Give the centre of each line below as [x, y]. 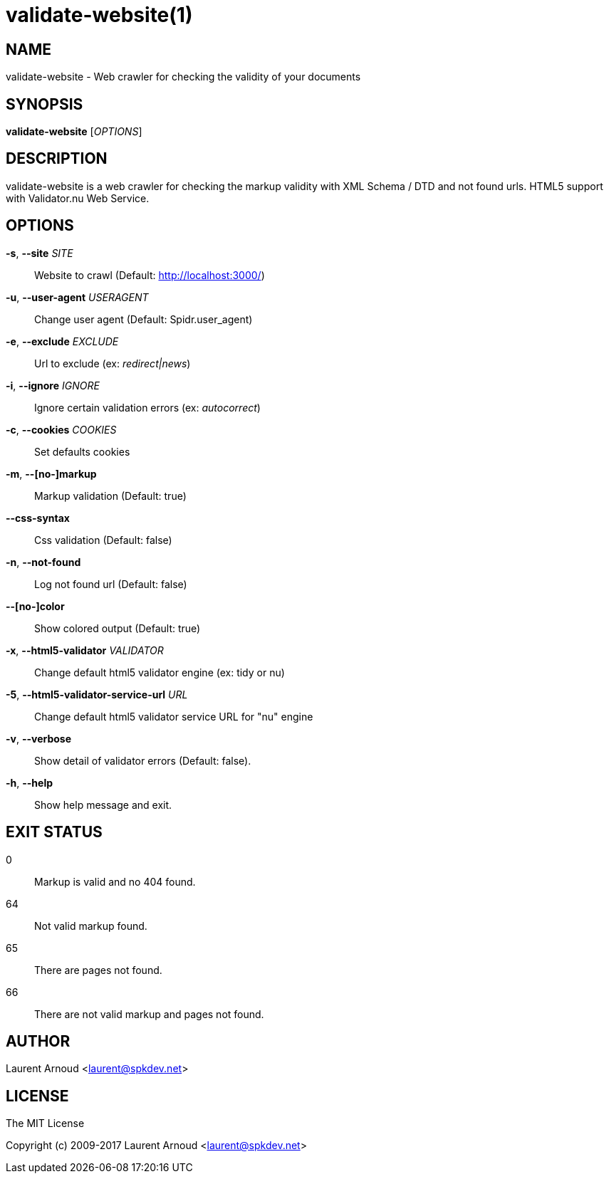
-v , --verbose [39, 738]
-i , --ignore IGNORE [53, 385]
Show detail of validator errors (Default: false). [143, 760]
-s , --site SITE [40, 253]
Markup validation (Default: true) [110, 496]
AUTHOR [38, 1041]
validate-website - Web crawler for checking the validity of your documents [183, 77]
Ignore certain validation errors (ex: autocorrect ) [147, 407]
